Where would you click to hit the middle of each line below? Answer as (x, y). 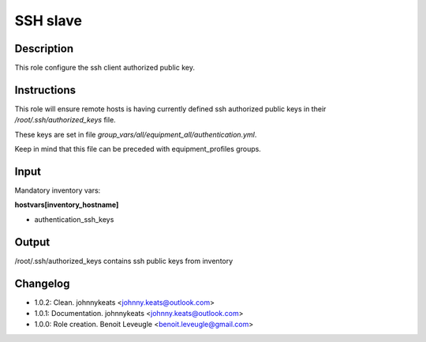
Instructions (45, 90)
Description (44, 49)
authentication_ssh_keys (74, 219)
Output (32, 242)
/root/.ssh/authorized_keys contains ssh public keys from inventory (124, 261)
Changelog (42, 283)
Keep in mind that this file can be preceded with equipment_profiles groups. (138, 149)
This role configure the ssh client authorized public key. (105, 68)
